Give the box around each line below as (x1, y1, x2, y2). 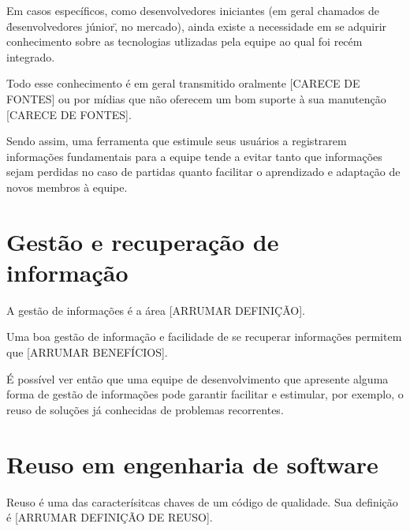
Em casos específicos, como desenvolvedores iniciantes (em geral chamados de (6, 2, 379, 18)
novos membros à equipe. (6, 178, 128, 195)
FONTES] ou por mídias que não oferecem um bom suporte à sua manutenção (6, 90, 386, 107)
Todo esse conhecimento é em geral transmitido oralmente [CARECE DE (6, 75, 360, 92)
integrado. (6, 48, 55, 65)
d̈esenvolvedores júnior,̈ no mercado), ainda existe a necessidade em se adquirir (6, 17, 387, 34)
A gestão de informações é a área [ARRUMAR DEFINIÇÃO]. (6, 301, 305, 318)
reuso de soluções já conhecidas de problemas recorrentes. (6, 401, 284, 417)
